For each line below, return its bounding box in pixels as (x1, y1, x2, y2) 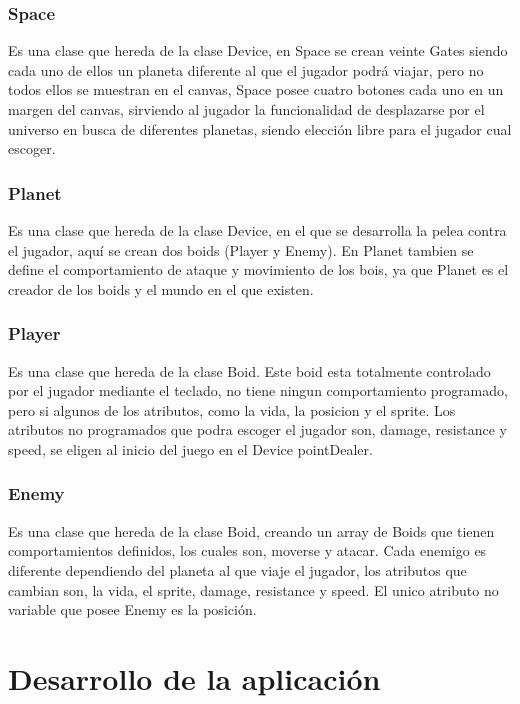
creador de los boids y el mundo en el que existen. (8, 278, 314, 299)
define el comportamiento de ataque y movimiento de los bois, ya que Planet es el (8, 259, 509, 280)
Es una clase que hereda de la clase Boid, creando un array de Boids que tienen (8, 520, 495, 541)
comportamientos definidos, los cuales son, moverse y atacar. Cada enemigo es (8, 540, 487, 561)
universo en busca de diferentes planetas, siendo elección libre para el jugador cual (8, 118, 512, 139)
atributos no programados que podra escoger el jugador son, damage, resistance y (8, 419, 507, 440)
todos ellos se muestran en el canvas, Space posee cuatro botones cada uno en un (8, 79, 504, 100)
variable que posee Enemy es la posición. (8, 599, 257, 620)
